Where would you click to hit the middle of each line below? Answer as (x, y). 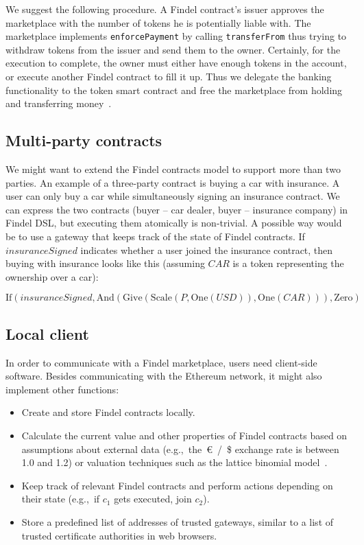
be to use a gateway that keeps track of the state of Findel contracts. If (155, 236)
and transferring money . (59, 103)
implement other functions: (62, 389)
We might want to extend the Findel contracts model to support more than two (173, 169)
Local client (47, 333)
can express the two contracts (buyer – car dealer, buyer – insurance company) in (177, 209)
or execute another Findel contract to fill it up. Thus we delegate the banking (169, 77)
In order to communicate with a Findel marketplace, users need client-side (161, 362)
